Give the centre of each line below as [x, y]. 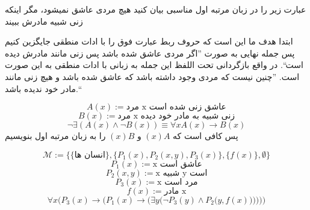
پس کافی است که [206, 136]
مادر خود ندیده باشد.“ [43, 88]
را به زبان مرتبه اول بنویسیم [55, 136]
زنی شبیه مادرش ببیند [44, 21]
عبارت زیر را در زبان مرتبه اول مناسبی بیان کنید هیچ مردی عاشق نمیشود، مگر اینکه [156, 9]
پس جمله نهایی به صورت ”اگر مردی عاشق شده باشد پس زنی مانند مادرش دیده [150, 53]
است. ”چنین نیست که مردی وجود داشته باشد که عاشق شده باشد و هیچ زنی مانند [152, 76]
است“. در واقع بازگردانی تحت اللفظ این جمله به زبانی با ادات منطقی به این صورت [154, 65]
